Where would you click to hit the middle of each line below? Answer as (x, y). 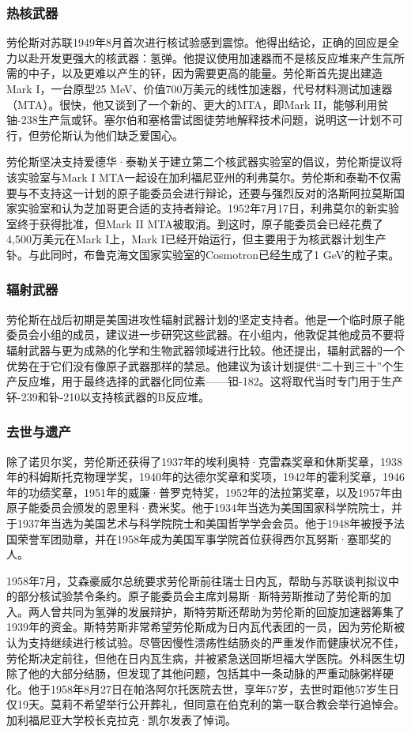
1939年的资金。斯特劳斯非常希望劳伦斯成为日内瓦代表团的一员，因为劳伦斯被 (205, 627)
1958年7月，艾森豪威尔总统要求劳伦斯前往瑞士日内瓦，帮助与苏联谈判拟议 (197, 580)
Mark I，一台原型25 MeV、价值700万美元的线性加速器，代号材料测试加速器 (200, 88)
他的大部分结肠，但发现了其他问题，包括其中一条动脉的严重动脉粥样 (205, 673)
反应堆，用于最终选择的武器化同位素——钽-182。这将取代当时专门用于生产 (210, 381)
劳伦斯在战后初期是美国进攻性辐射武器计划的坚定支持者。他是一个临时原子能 (205, 319)
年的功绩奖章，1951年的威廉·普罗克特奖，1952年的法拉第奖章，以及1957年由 (204, 492)
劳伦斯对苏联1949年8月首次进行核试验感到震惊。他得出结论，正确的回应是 (197, 42)
